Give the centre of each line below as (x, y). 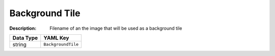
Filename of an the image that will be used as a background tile (116, 28)
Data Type (25, 38)
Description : (23, 28)
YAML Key (56, 38)
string (19, 44)
